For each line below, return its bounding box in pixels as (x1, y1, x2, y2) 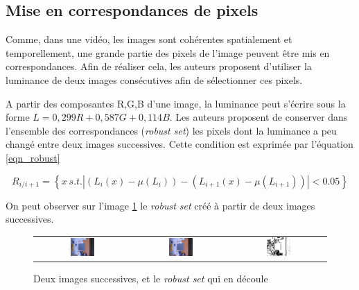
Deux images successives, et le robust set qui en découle (33, 271, 268, 286)
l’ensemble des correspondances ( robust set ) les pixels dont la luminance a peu (6, 123, 337, 137)
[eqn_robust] (6, 150, 60, 164)
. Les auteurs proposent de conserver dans (169, 110, 348, 124)
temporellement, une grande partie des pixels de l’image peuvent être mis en (6, 45, 330, 60)
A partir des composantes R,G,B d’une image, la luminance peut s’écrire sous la (6, 96, 346, 110)
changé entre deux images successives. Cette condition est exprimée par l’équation (6, 137, 353, 151)
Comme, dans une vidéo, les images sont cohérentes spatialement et (6, 32, 292, 46)
